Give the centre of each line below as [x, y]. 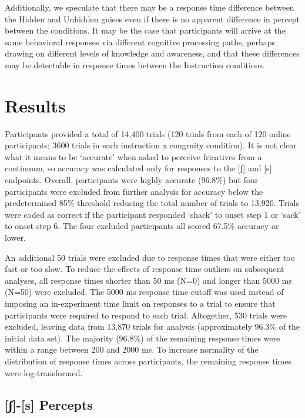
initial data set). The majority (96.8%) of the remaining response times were [143, 338]
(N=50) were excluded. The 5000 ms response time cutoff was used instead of [144, 292]
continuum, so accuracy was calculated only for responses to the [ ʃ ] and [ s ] [138, 168]
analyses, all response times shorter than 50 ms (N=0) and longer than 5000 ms [148, 280]
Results [35, 105]
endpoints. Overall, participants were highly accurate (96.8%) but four [132, 180]
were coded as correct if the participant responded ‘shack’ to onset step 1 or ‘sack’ [153, 214]
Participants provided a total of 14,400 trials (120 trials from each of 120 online [148, 133]
